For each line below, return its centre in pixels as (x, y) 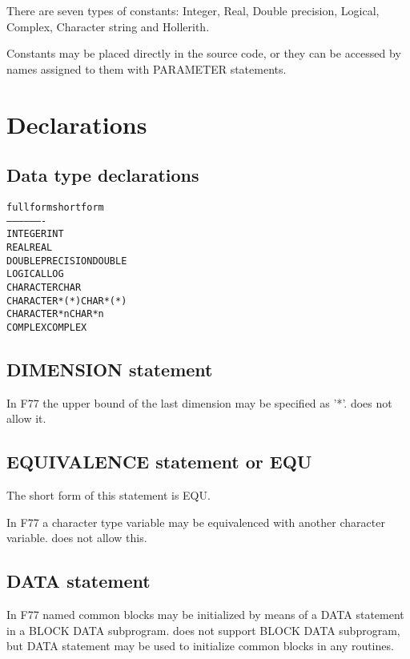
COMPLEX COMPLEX (47, 327)
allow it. (26, 418)
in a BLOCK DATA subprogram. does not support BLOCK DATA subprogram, (203, 630)
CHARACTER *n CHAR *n (55, 314)
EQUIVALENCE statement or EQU (159, 462)
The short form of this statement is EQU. (109, 495)
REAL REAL (30, 247)
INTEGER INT (35, 234)
